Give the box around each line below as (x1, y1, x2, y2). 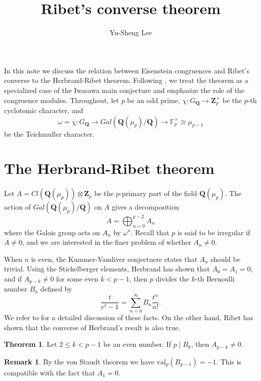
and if (4, 273, 22, 283)
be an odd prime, (127, 94, 180, 105)
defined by (40, 283, 72, 294)
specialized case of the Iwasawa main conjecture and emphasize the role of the (4, 84, 244, 95)
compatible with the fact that (4, 367, 95, 377)
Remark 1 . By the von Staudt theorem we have (4, 356, 154, 366)
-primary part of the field (119, 188, 197, 199)
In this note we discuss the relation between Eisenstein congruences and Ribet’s (4, 65, 249, 75)
